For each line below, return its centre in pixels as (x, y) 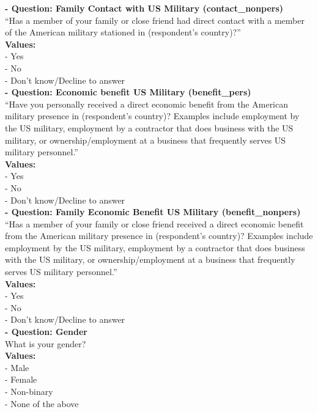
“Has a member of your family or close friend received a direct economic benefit (154, 223)
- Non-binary (29, 391)
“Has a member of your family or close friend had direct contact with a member (155, 20)
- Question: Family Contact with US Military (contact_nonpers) (144, 8)
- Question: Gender (46, 332)
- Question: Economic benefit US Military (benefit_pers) (128, 92)
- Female (21, 379)
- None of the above (42, 403)
